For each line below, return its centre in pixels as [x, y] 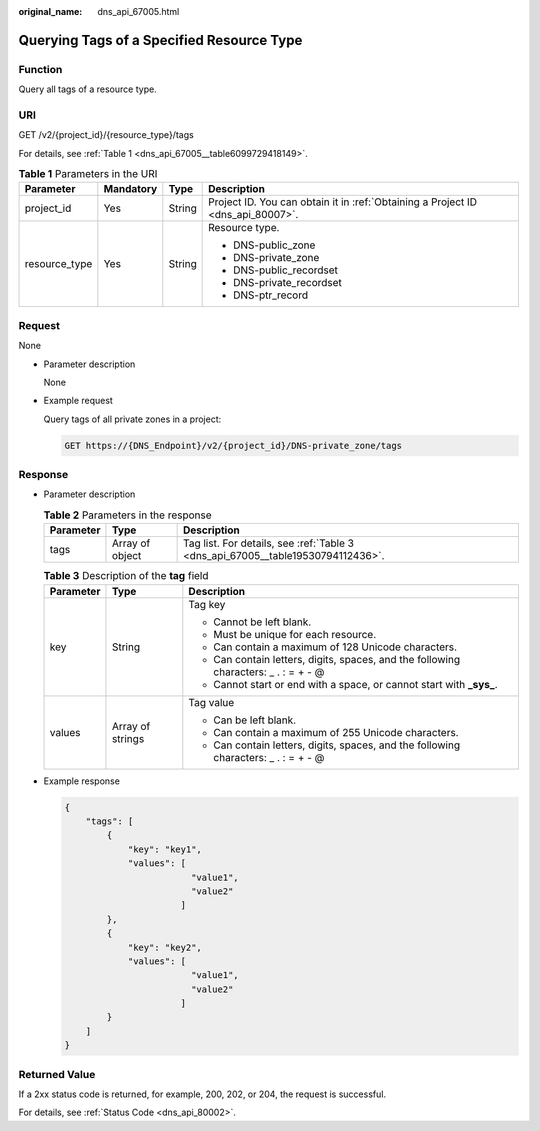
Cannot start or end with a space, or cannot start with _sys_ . [356, 684]
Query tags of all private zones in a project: [132, 419]
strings [128, 738]
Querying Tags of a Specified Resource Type [160, 40]
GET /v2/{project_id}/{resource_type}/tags [106, 135]
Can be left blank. [255, 720]
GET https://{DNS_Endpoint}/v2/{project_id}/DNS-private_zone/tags [233, 445]
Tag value [211, 702]
